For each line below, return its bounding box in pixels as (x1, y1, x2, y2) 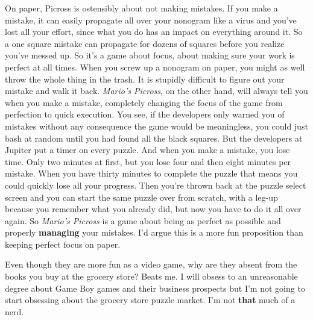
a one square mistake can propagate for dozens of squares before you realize (5, 37, 285, 49)
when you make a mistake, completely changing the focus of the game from (5, 96, 283, 108)
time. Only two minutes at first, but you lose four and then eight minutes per (5, 155, 291, 168)
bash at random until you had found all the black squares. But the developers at (5, 131, 303, 144)
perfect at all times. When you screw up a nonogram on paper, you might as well (5, 60, 305, 73)
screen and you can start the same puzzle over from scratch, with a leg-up (5, 190, 278, 203)
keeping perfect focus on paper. (5, 237, 121, 250)
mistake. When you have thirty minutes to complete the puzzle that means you (5, 167, 298, 180)
